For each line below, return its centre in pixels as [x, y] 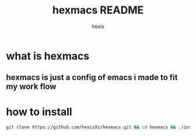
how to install [39, 112]
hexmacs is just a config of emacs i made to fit [92, 77]
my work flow [31, 87]
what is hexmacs [48, 56]
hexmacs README [98, 10]
